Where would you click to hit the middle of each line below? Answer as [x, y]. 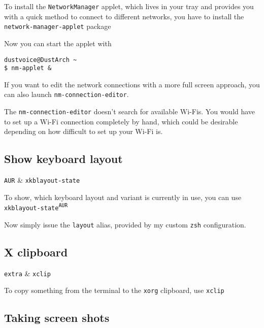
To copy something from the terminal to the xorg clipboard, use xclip [114, 290]
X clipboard [36, 252]
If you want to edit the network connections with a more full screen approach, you [132, 84]
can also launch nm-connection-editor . [67, 94]
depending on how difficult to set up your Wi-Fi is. [84, 131]
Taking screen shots [57, 318]
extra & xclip [27, 273]
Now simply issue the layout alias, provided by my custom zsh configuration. [125, 224]
